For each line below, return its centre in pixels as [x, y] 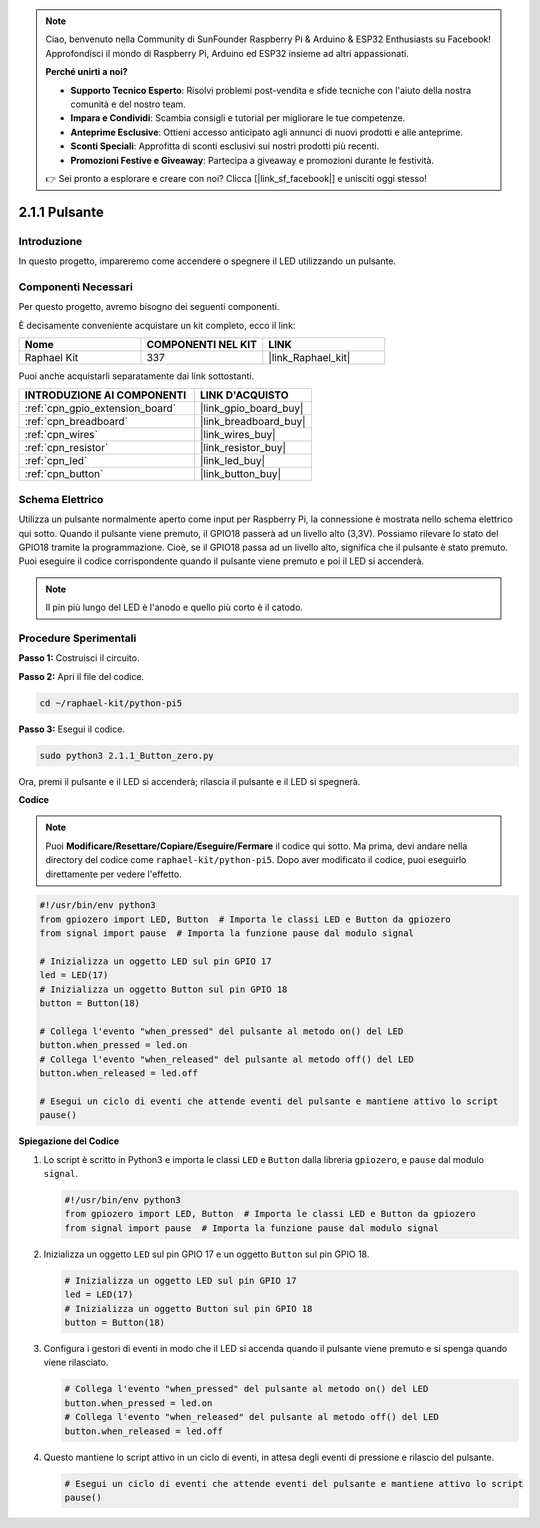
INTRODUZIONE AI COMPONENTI [105, 395]
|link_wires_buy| [238, 435]
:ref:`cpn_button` [64, 474]
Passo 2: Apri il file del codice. [81, 676]
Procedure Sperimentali [77, 638]
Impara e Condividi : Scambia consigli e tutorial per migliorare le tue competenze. [238, 118]
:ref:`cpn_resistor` [66, 448]
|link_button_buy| [241, 474]
